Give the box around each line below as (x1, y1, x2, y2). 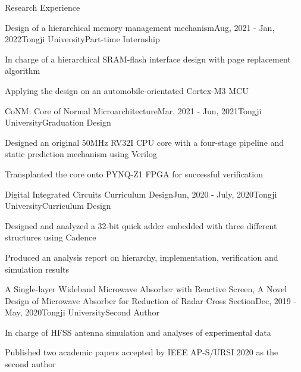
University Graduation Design (5, 116, 111, 129)
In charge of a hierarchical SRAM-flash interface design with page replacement (5, 52, 291, 65)
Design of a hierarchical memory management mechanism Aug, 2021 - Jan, (5, 21, 275, 33)
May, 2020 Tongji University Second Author (5, 306, 159, 318)
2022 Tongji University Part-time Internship (5, 33, 160, 45)
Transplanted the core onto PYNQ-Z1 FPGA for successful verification (5, 167, 263, 180)
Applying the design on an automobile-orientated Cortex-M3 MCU (5, 84, 249, 96)
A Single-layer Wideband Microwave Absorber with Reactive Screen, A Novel (5, 283, 287, 295)
